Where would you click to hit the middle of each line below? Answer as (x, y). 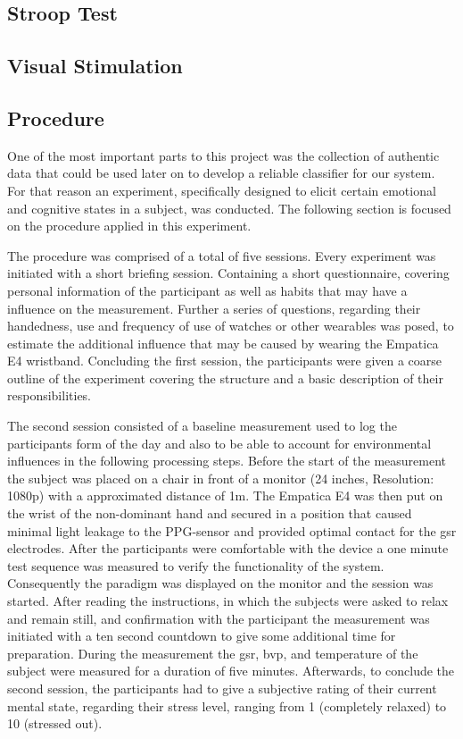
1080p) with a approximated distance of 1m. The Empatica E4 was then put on (225, 495)
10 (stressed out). (55, 723)
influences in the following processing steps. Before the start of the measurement (227, 461)
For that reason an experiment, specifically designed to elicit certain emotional (222, 190)
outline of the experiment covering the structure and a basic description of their (225, 378)
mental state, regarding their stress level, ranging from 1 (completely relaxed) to (227, 705)
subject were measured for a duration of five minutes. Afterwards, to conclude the (231, 671)
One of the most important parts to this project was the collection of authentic (223, 155)
